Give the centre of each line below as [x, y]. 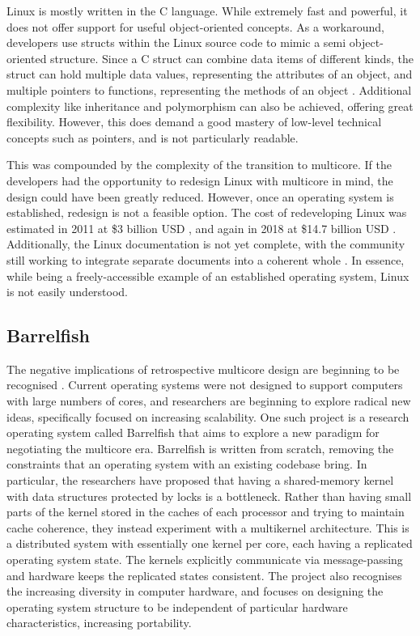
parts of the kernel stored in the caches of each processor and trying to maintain [206, 512]
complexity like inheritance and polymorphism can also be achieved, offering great [210, 106]
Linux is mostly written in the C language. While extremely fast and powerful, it [207, 11]
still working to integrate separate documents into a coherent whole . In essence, [206, 259]
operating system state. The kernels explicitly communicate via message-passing [205, 560]
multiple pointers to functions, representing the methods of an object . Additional [209, 89]
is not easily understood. [68, 292]
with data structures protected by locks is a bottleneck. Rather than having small [209, 496]
